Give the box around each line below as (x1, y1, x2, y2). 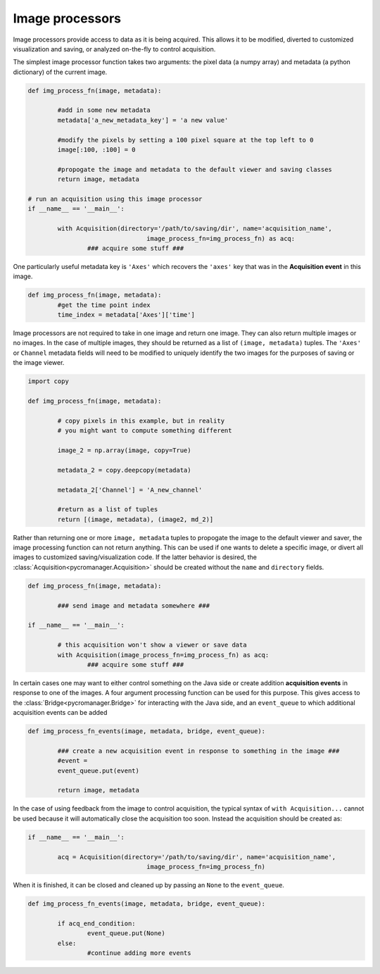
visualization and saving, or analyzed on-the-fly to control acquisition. (13, 44, 216, 53)
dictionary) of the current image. (13, 68, 108, 76)
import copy (27, 377, 70, 385)
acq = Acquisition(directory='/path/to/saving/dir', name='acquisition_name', (57, 853, 336, 861)
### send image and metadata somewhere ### (57, 601, 210, 609)
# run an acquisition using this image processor (27, 195, 203, 203)
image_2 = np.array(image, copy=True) (57, 446, 191, 454)
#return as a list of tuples (57, 506, 158, 513)
